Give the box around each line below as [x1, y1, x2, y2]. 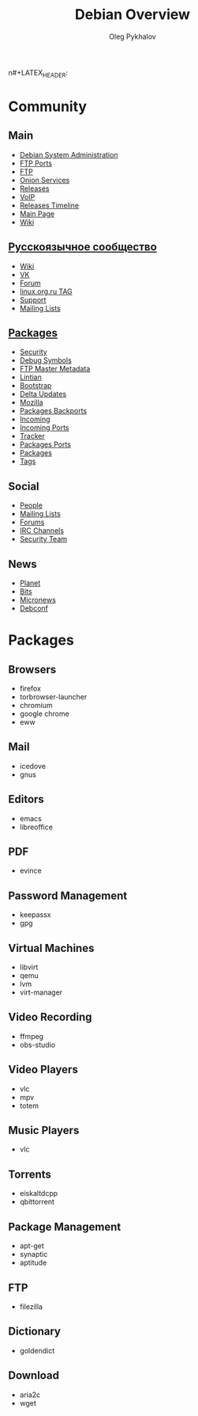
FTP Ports [19, 158, 53, 168]
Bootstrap [19, 381, 52, 390]
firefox [19, 683, 42, 693]
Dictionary [8, 1325, 62, 1338]
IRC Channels [19, 526, 65, 535]
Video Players [8, 1063, 79, 1076]
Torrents [8, 1167, 51, 1181]
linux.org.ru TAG [19, 287, 73, 296]
